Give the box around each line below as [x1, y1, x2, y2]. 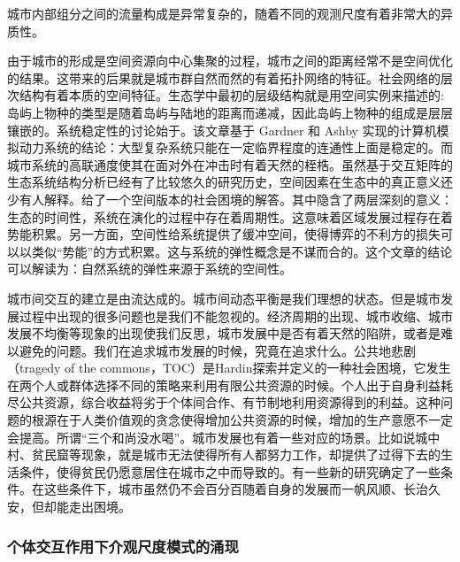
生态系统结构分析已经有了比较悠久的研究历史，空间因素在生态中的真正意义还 [7, 173, 453, 191]
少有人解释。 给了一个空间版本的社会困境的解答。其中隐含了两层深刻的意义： [7, 189, 453, 208]
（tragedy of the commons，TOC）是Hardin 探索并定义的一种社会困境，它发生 [7, 358, 451, 377]
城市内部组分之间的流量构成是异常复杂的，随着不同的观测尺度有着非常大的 [7, 4, 441, 22]
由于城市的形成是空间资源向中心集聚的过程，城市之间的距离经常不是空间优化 [7, 51, 453, 70]
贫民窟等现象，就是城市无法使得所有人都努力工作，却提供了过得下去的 [31, 445, 441, 464]
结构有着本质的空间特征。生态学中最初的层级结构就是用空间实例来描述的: [19, 86, 444, 104]
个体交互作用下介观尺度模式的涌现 [7, 535, 239, 557]
